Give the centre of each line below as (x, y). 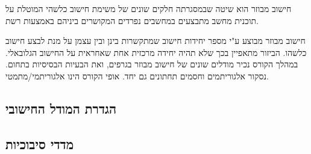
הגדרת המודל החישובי (61, 108)
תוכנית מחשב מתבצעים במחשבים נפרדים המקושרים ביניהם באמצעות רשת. (132, 20)
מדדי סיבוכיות (40, 143)
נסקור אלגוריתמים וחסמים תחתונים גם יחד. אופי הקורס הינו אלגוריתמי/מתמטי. (137, 75)
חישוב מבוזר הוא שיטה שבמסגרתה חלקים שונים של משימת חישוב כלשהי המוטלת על (149, 8)
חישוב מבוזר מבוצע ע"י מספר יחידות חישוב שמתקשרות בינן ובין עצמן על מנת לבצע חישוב (155, 41)
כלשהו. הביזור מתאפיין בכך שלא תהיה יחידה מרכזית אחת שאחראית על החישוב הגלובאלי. (156, 52)
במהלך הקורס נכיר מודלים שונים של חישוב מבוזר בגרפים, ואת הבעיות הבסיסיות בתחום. (152, 64)
